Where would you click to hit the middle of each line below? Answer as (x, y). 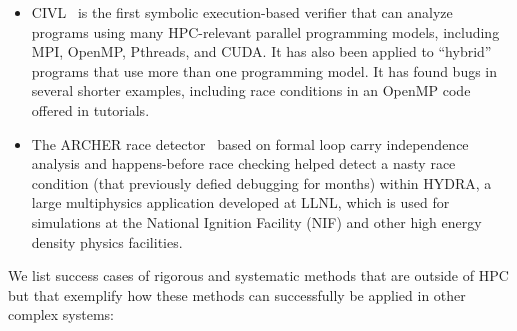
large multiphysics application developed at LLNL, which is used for (240, 202)
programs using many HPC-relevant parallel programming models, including (265, 31)
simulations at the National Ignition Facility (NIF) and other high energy (256, 221)
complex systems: (61, 314)
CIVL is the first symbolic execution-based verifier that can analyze (242, 12)
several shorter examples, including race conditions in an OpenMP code (251, 90)
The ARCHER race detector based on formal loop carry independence (250, 143)
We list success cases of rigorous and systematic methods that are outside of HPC (258, 275)
